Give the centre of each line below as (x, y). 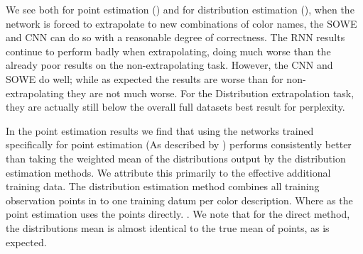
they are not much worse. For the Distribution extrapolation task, (211, 93)
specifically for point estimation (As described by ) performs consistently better (179, 144)
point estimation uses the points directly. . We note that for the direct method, (178, 214)
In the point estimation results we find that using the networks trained (160, 130)
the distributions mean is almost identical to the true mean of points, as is (168, 227)
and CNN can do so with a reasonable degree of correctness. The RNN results (175, 37)
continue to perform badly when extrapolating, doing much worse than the (168, 51)
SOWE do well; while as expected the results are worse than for (145, 78)
